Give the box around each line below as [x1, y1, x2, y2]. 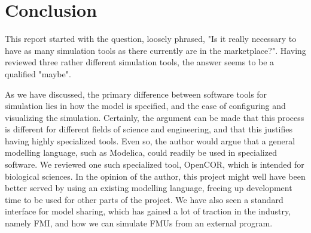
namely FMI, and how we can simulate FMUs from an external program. [5, 217, 273, 229]
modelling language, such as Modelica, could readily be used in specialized [5, 146, 277, 159]
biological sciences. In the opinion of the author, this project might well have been [5, 170, 306, 182]
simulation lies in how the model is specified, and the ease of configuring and [5, 99, 286, 112]
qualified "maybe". [5, 67, 71, 80]
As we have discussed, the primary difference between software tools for [5, 87, 267, 100]
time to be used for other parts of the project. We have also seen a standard [5, 193, 283, 205]
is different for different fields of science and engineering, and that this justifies [5, 123, 292, 135]
